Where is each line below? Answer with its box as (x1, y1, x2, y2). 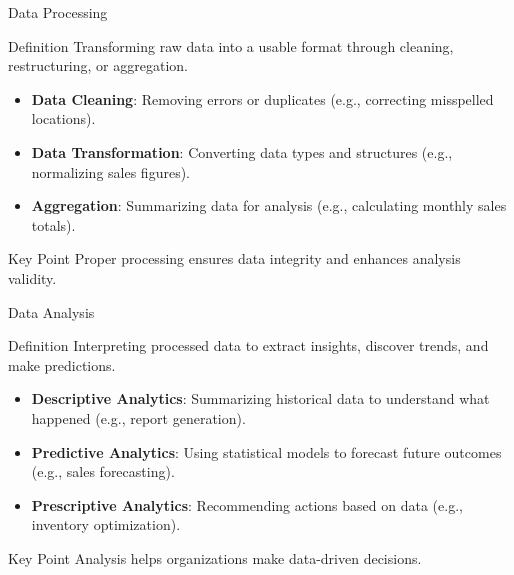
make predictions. (8, 354, 116, 375)
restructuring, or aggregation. (8, 55, 188, 76)
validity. (8, 267, 57, 288)
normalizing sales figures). (31, 161, 190, 182)
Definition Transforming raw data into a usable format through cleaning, (8, 35, 454, 56)
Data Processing (8, 2, 108, 22)
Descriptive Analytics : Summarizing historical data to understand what (31, 388, 490, 409)
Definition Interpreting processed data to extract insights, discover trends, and (8, 335, 489, 356)
